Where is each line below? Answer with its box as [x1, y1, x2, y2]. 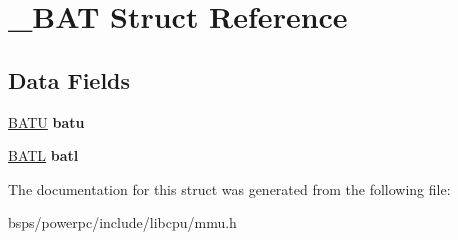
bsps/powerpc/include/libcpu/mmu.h [8, 212, 237, 233]
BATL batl [8, 145, 79, 166]
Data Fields [8, 64, 131, 95]
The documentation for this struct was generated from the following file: [8, 178, 451, 199]
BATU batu [8, 111, 85, 132]
